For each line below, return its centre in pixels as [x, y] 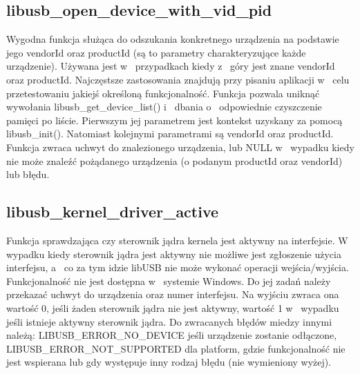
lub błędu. [28, 174]
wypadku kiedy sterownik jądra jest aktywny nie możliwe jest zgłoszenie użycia [174, 254]
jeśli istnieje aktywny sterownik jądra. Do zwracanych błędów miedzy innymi [169, 321]
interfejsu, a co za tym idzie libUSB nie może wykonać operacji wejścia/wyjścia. [178, 267]
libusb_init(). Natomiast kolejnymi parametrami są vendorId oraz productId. [170, 134]
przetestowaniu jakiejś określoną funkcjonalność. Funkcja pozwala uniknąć [163, 93]
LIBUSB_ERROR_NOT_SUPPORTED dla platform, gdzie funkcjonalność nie [176, 348]
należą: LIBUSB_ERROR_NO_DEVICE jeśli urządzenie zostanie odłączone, [172, 335]
